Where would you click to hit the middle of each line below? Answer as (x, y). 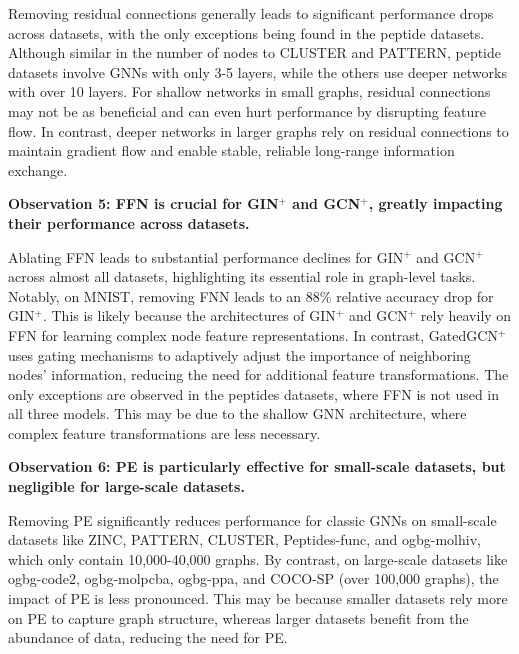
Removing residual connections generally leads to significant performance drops (251, 13)
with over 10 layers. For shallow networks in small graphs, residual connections (249, 91)
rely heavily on (466, 315)
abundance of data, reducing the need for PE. (148, 637)
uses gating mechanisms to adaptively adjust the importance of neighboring (239, 354)
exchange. (38, 169)
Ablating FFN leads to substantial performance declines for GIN (206, 256)
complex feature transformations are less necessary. (164, 432)
